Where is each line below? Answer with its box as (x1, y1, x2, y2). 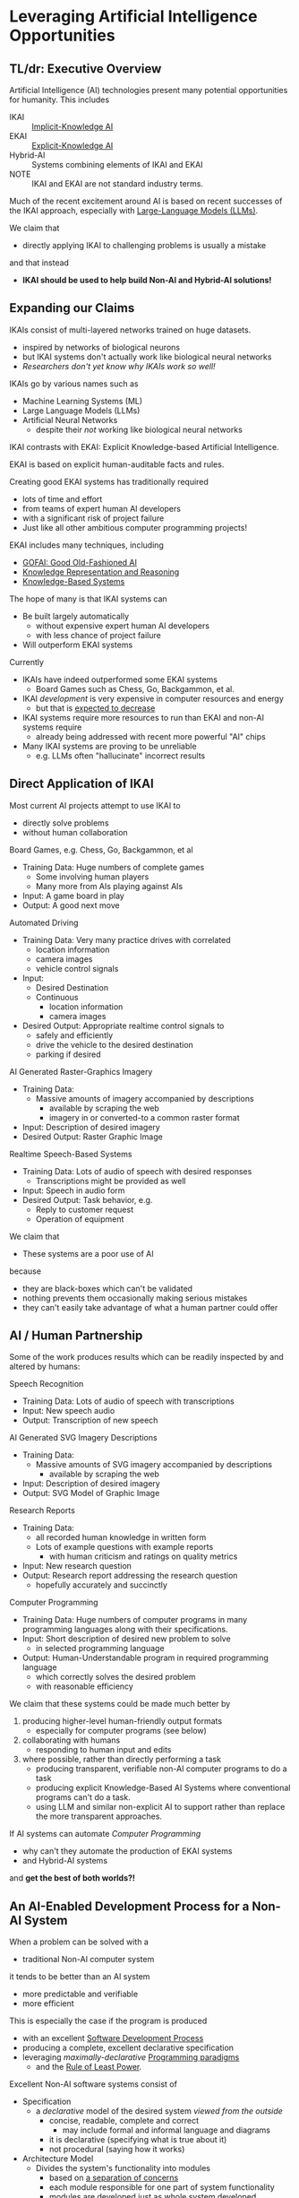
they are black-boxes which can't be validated (21, 1283, 193, 1294)
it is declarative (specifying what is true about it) (48, 2134, 227, 2145)
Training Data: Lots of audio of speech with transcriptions (21, 1396, 235, 1406)
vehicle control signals (35, 963, 119, 974)
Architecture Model (21, 2153, 94, 2164)
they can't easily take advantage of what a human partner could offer (21, 1302, 278, 1312)
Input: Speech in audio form (21, 1185, 125, 1196)
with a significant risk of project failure (21, 513, 165, 524)
